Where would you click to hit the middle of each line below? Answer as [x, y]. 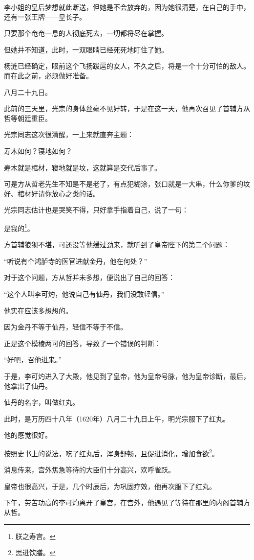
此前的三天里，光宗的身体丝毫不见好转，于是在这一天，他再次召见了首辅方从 [127, 108]
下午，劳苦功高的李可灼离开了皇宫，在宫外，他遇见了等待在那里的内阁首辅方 [127, 502]
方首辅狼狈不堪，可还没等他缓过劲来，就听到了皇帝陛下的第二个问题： [117, 245]
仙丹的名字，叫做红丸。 [42, 402]
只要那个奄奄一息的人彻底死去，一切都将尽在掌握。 [86, 33]
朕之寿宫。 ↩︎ [35, 536]
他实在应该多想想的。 [38, 310]
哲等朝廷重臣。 [28, 118]
